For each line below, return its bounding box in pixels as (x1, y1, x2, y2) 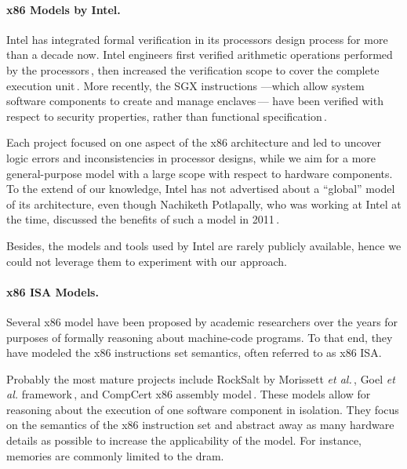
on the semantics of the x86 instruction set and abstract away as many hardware (6, 416, 394, 433)
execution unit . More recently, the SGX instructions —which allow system (6, 77, 365, 93)
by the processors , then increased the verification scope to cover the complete (6, 61, 380, 78)
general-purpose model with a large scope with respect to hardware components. (6, 165, 393, 181)
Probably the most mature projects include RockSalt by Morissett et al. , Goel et (6, 370, 395, 387)
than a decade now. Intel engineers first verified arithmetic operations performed (6, 46, 393, 63)
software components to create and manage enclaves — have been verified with (6, 93, 383, 109)
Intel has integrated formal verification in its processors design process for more (6, 31, 388, 47)
